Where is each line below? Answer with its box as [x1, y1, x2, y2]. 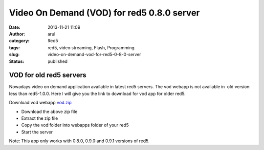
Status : [9, 58, 24, 64]
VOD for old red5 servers [9, 71, 87, 79]
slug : [9, 52, 20, 57]
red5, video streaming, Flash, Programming [47, 44, 134, 51]
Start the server [21, 129, 53, 135]
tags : [9, 44, 20, 51]
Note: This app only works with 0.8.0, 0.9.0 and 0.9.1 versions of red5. [9, 138, 150, 144]
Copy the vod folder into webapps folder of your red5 [21, 122, 129, 128]
